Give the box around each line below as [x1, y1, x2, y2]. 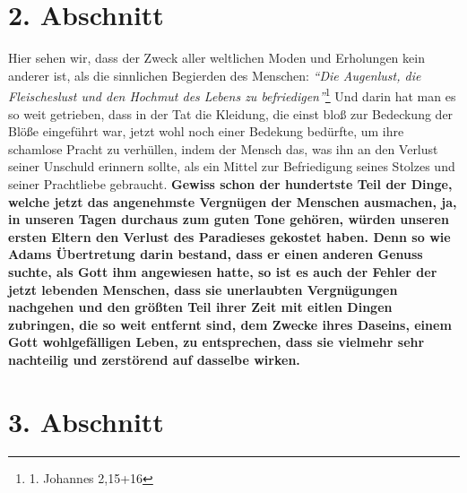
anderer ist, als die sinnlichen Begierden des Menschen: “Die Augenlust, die [8, 65, 421, 84]
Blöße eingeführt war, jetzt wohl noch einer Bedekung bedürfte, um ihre [8, 122, 404, 141]
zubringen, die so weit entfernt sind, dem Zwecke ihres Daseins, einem [8, 315, 452, 333]
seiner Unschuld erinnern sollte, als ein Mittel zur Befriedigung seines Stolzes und [8, 157, 455, 176]
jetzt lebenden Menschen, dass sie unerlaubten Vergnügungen [8, 280, 398, 298]
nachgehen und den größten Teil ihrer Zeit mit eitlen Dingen [8, 298, 393, 316]
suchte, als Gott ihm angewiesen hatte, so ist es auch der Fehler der [8, 262, 437, 281]
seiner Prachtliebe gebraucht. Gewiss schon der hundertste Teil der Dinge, [8, 174, 453, 193]
